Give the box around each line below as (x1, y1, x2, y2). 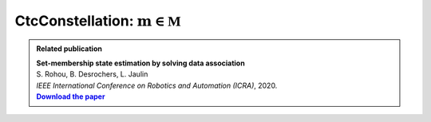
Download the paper (36, 92, 105, 101)
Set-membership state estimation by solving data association (36, 58, 245, 68)
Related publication (36, 44, 103, 53)
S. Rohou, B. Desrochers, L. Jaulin (36, 69, 148, 79)
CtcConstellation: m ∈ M (14, 12, 181, 30)
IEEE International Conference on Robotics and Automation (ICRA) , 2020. (36, 81, 278, 90)
